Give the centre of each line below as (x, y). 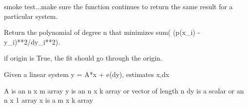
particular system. (31, 16)
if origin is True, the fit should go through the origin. (83, 58)
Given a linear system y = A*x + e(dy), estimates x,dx (87, 74)
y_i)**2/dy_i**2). (32, 41)
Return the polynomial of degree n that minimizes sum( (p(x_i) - (102, 32)
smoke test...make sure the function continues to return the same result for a (118, 6)
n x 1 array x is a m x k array (48, 100)
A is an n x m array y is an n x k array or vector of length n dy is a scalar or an (124, 90)
